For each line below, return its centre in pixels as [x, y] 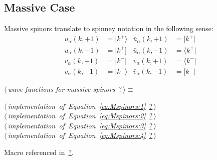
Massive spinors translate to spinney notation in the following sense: [109, 28]
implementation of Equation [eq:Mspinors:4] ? [80, 135]
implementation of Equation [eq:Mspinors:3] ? [80, 125]
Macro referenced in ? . [39, 152]
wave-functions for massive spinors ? [65, 89]
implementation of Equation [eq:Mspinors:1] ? [80, 106]
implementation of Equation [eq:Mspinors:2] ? [80, 116]
